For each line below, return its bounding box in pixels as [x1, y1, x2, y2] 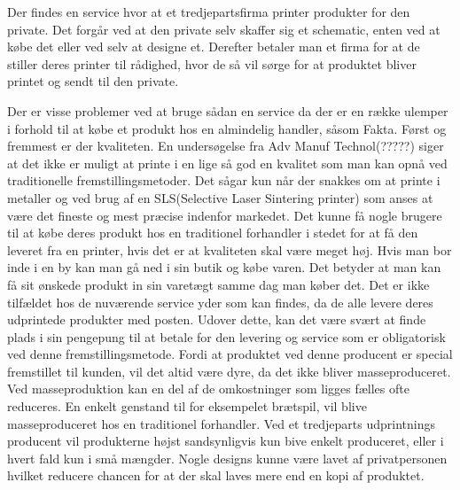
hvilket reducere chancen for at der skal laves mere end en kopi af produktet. [7, 466, 425, 485]
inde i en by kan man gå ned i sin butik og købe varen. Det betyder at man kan [7, 258, 441, 276]
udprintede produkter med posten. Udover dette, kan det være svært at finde [7, 310, 426, 329]
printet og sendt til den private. [7, 72, 179, 90]
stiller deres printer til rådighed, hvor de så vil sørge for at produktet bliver [7, 54, 417, 73]
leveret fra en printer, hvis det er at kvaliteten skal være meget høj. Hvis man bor [7, 240, 452, 259]
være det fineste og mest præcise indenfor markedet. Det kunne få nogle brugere [7, 206, 442, 224]
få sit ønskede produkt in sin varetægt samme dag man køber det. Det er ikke [7, 275, 430, 293]
